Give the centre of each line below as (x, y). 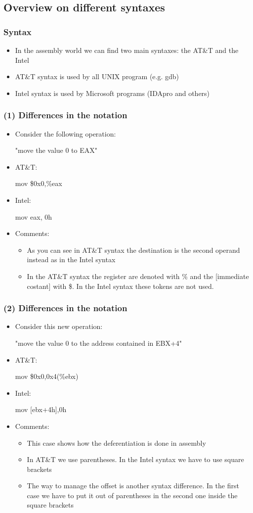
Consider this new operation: (59, 326)
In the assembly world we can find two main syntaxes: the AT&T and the (127, 50)
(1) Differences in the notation (65, 115)
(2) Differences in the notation (65, 308)
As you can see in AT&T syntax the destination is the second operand (133, 250)
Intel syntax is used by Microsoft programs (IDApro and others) (112, 93)
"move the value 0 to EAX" (56, 150)
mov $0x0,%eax (39, 183)
